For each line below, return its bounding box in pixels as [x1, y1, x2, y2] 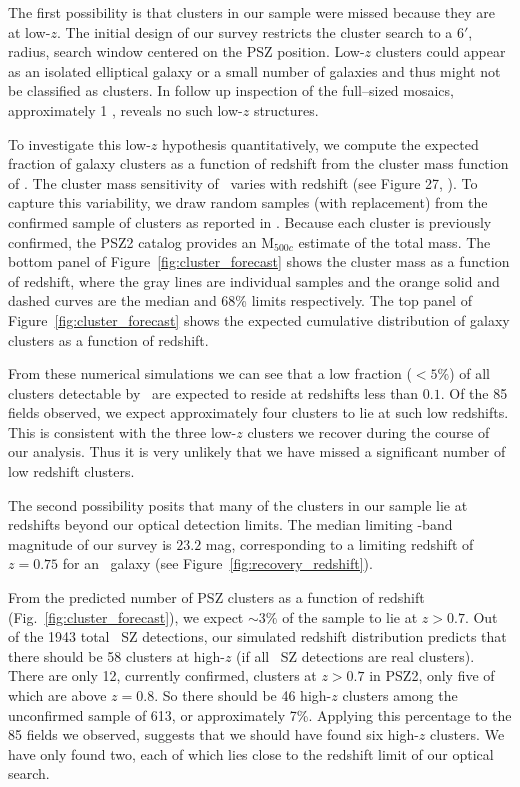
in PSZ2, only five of [369, 665, 495, 686]
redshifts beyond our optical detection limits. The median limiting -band [8, 514, 453, 535]
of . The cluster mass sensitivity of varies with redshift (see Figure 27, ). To [8, 172, 478, 193]
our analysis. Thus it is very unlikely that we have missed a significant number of [8, 441, 506, 462]
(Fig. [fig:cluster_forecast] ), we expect [8, 606, 244, 627]
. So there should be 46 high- [154, 685, 332, 705]
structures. [253, 99, 319, 120]
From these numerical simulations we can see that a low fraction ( [8, 363, 412, 384]
